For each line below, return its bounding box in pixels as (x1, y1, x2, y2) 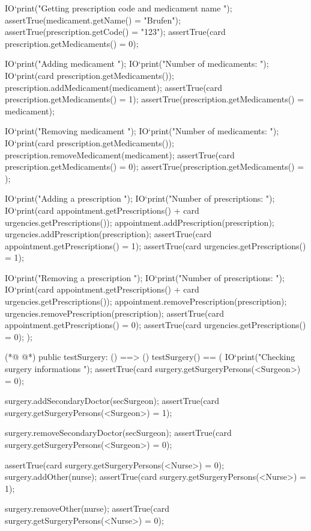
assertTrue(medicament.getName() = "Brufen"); (5, 13, 181, 26)
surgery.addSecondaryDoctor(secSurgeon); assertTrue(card (5, 394, 220, 407)
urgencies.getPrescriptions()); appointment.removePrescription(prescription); (5, 295, 287, 308)
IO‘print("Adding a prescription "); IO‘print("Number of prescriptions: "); (5, 192, 275, 205)
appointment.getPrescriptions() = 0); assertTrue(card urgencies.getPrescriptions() (5, 318, 306, 331)
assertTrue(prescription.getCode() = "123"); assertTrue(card (5, 25, 226, 38)
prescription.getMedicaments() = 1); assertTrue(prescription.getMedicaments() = (5, 93, 304, 105)
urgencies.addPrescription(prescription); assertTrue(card (5, 228, 212, 240)
